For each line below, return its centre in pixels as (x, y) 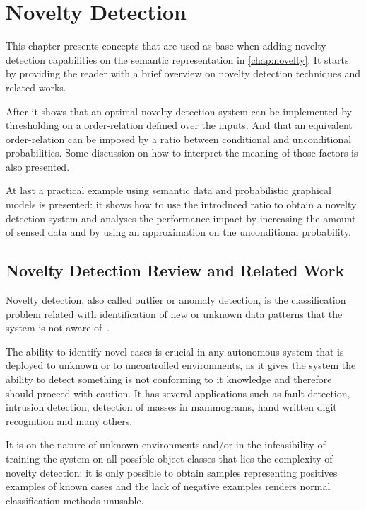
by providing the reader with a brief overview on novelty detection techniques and (183, 73)
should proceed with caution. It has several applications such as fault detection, (178, 393)
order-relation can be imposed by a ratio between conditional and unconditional (179, 138)
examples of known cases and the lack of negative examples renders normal (168, 486)
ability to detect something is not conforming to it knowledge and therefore (169, 379)
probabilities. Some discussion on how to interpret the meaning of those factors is (182, 153)
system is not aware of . (58, 328)
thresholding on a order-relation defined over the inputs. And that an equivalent (179, 125)
